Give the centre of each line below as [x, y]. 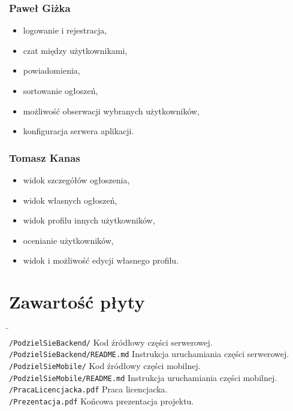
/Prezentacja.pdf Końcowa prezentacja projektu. [102, 401]
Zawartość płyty [77, 302]
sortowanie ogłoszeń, [61, 90]
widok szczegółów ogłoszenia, [76, 180]
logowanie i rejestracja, [65, 30]
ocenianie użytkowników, [68, 240]
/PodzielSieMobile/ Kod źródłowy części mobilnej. [105, 365]
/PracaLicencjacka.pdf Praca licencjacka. [88, 389]
